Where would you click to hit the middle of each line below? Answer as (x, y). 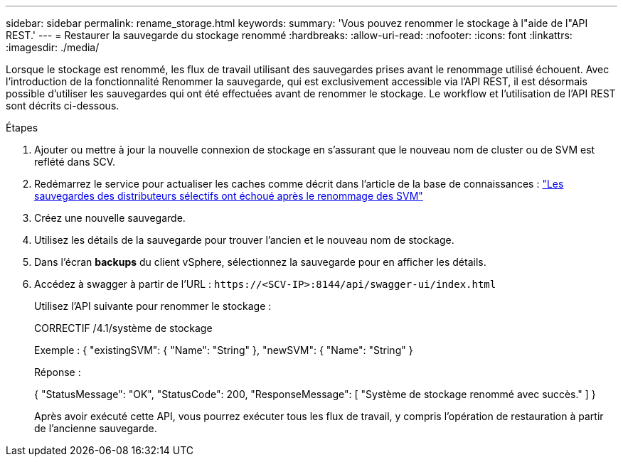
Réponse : (58, 372)
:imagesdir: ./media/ (53, 47)
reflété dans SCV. (75, 162)
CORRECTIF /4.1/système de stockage (123, 328)
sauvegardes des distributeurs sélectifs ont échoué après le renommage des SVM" (229, 196)
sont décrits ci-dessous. (63, 106)
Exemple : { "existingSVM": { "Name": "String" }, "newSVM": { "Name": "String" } (224, 350)
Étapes (22, 128)
